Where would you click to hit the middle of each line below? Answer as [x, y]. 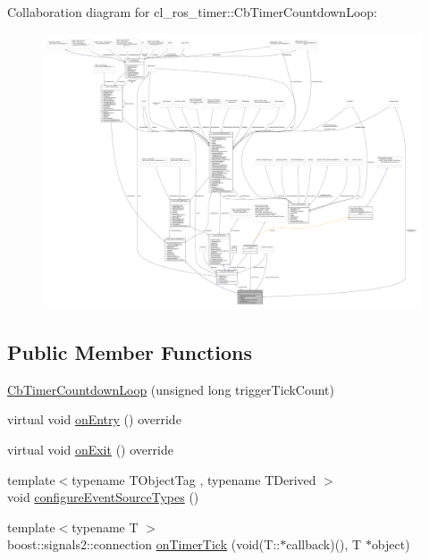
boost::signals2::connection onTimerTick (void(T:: [144, 544]
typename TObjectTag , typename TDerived [194, 479]
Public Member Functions [130, 352]
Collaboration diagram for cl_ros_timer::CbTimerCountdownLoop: [192, 12]
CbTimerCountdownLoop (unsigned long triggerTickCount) [171, 389]
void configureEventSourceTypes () [103, 497]
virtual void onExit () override [90, 450]
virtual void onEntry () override [94, 419]
